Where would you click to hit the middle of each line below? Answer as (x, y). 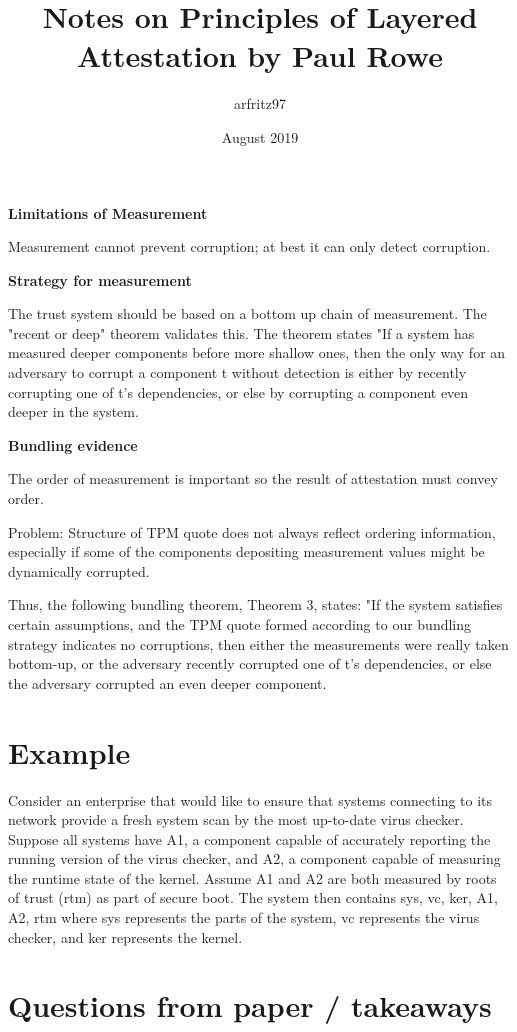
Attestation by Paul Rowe (260, 55)
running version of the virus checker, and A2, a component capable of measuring (254, 858)
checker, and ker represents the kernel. (125, 936)
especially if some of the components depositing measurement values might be (246, 551)
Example (69, 751)
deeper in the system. (73, 411)
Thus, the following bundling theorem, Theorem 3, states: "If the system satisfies (255, 604)
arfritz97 (260, 103)
